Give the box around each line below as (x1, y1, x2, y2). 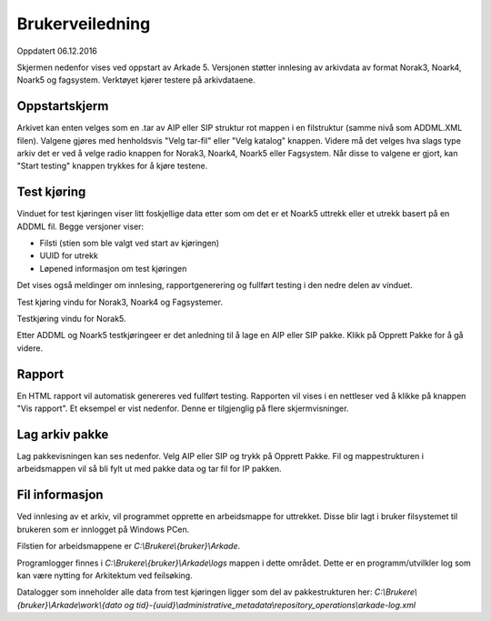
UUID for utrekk (39, 250, 99, 261)
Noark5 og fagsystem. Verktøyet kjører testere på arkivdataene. (16, 75, 256, 85)
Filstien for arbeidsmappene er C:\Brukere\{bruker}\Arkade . (16, 541, 241, 552)
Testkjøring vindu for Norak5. (16, 314, 126, 325)
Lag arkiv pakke (16, 426, 109, 442)
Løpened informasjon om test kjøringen (39, 263, 187, 274)
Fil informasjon (16, 487, 104, 503)
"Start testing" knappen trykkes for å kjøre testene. (16, 160, 208, 172)
